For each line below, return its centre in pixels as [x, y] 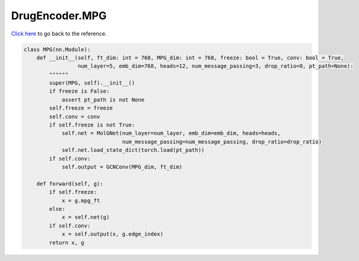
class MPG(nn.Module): [57, 49]
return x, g [66, 242]
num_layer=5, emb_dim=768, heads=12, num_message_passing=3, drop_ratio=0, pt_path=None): [216, 66]
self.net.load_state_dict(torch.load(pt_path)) [133, 150]
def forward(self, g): [70, 184]
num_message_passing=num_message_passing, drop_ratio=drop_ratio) [222, 142]
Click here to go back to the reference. [59, 34]
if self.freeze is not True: [92, 125]
